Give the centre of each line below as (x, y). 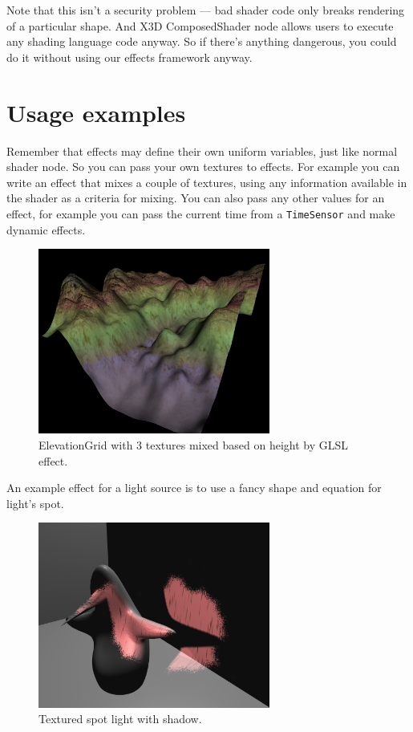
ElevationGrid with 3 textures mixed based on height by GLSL (194, 445)
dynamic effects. (46, 229)
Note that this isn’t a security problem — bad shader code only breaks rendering (206, 10)
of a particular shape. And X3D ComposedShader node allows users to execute (200, 25)
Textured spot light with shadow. (120, 719)
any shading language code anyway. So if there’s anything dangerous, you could (202, 41)
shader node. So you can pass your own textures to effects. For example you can (203, 167)
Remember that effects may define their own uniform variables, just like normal (202, 150)
